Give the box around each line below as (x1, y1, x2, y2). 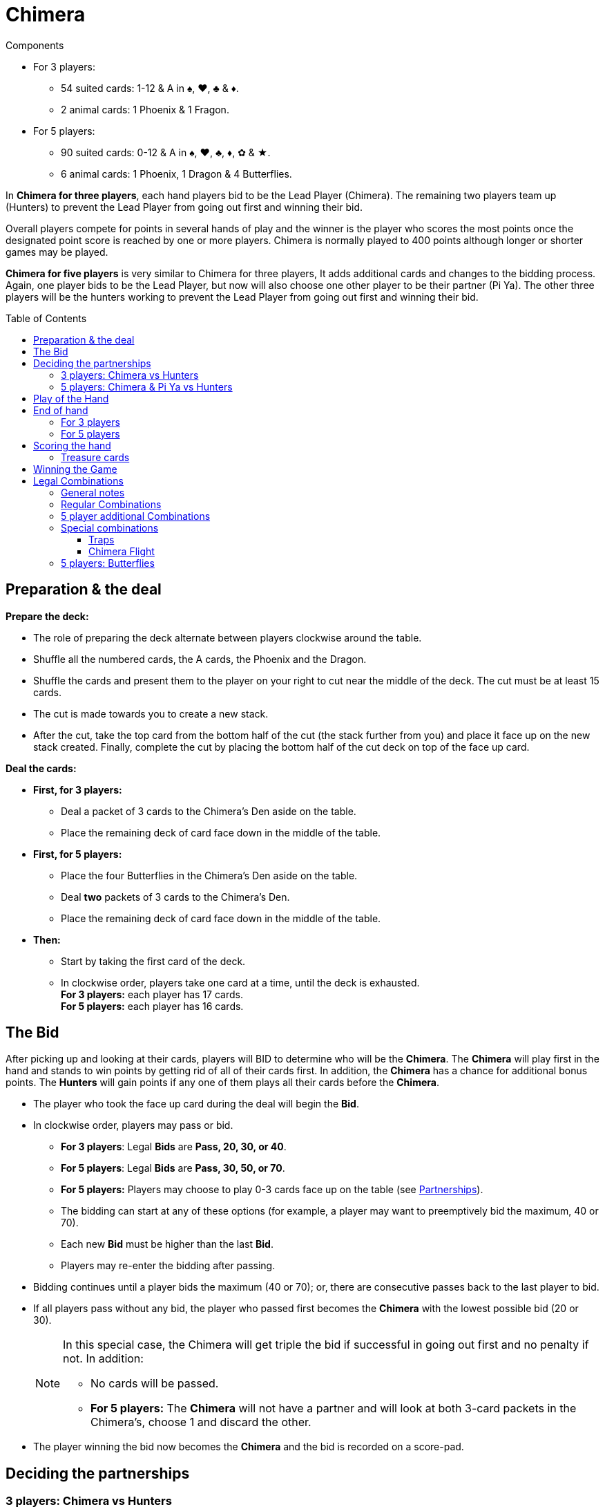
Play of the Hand (33, 392, 109, 404)
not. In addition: (63, 1351, 144, 1366)
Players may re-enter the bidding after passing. (61, 1260, 276, 1272)
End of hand (33, 404, 88, 416)
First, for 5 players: (33, 848, 122, 860)
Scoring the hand (33, 439, 111, 451)
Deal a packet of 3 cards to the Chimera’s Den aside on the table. (61, 805, 356, 817)
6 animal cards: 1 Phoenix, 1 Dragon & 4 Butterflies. (61, 167, 292, 180)
